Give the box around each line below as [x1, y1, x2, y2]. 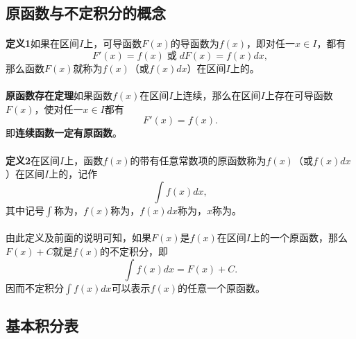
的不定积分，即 [100, 243, 168, 258]
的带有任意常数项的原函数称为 [130, 153, 266, 167]
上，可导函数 [83, 36, 142, 51]
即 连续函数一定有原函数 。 [6, 125, 122, 140]
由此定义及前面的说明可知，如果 [6, 230, 151, 245]
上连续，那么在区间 [173, 88, 261, 103]
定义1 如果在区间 [6, 36, 80, 51]
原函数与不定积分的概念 [6, 2, 166, 24]
